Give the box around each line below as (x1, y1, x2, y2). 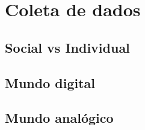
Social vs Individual (5, 38, 130, 56)
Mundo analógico (5, 108, 114, 127)
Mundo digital (5, 73, 96, 92)
